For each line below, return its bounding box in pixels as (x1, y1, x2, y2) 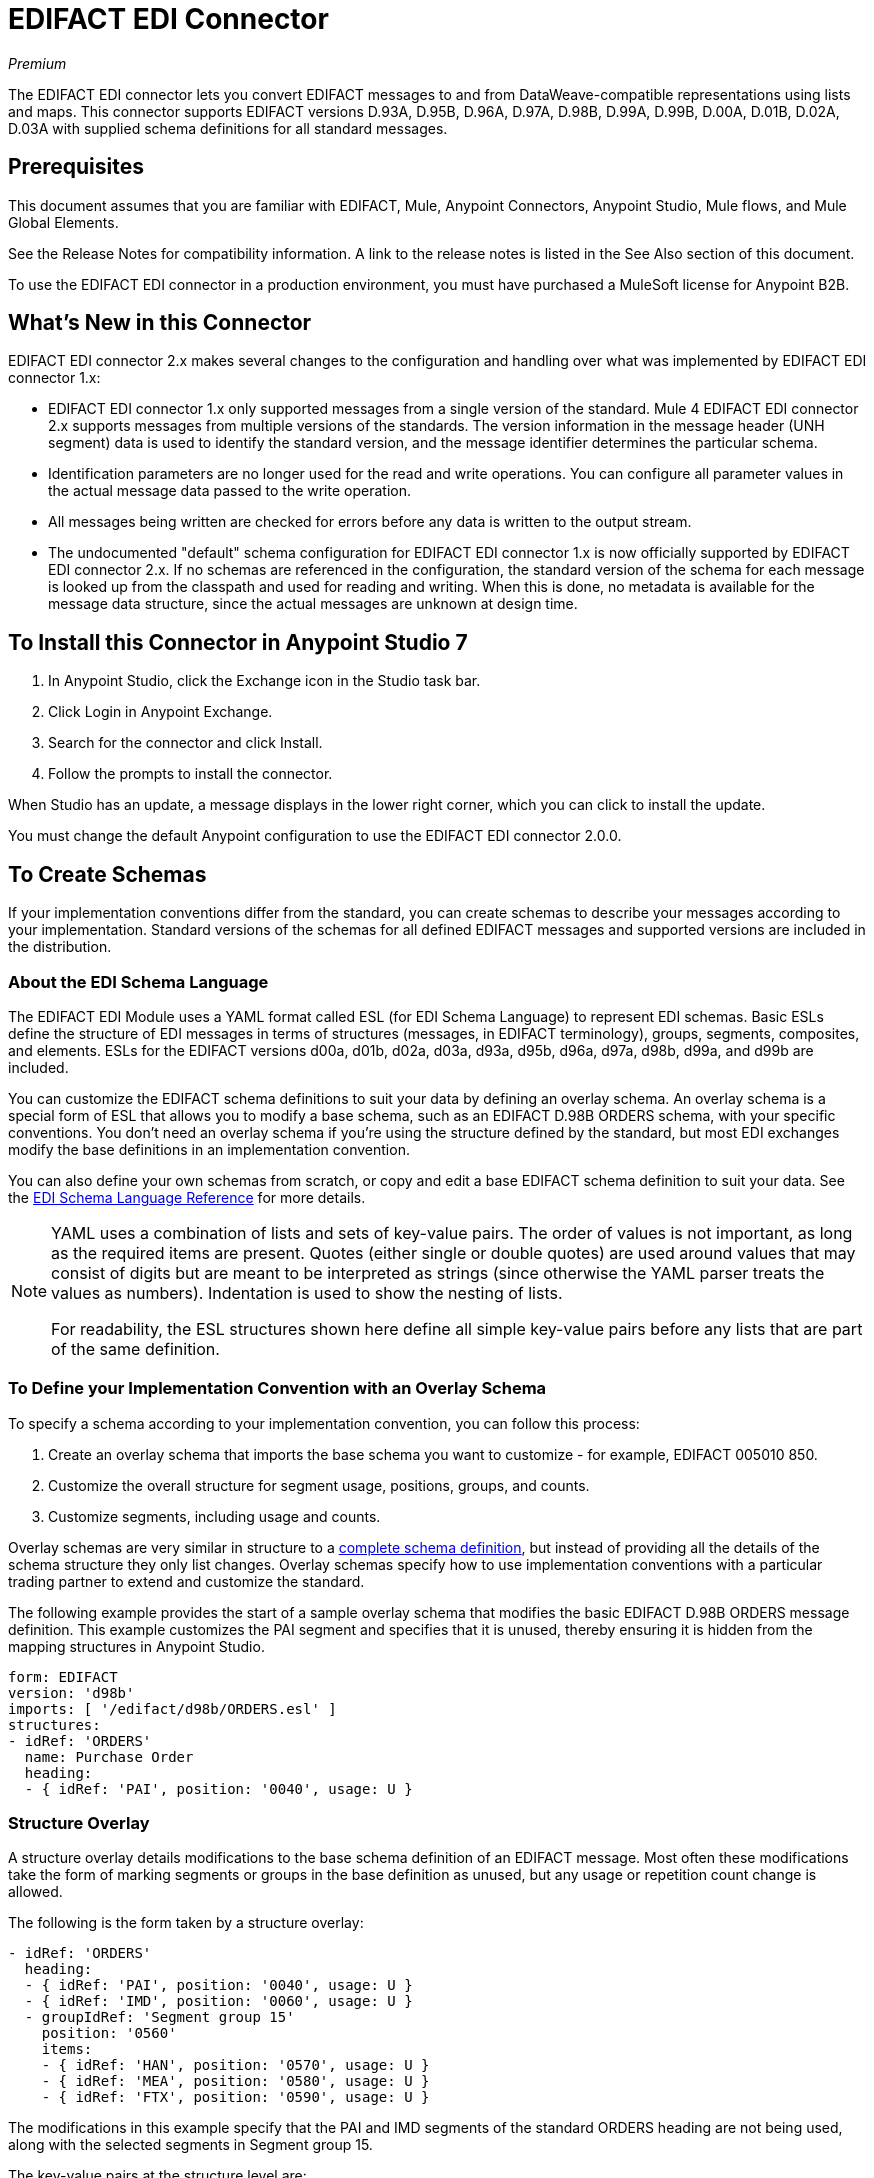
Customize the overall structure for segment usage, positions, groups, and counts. (48, 1476, 590, 1494)
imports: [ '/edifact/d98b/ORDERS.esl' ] (8, 1700, 337, 1717)
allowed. (8, 1883, 63, 1901)
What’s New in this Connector (8, 310, 312, 336)
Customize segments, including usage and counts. (48, 1507, 381, 1525)
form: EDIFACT (8, 1668, 118, 1685)
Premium (8, 54, 67, 72)
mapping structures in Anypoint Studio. (8, 1637, 265, 1655)
